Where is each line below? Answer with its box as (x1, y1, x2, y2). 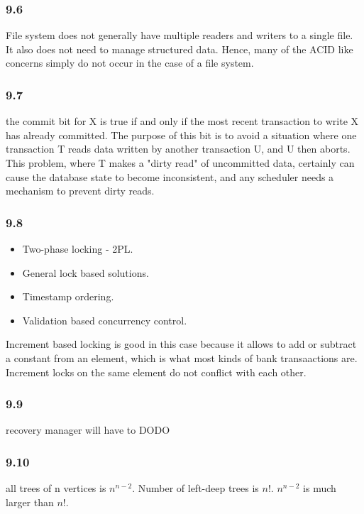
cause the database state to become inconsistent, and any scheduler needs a (6, 169, 334, 184)
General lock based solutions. (22, 265, 149, 280)
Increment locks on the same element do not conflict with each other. (6, 364, 307, 379)
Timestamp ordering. (22, 289, 114, 304)
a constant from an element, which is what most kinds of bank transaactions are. (6, 350, 358, 365)
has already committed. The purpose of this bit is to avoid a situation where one (6, 127, 357, 142)
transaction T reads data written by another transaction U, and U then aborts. (6, 141, 351, 156)
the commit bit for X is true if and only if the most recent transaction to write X (6, 114, 359, 128)
